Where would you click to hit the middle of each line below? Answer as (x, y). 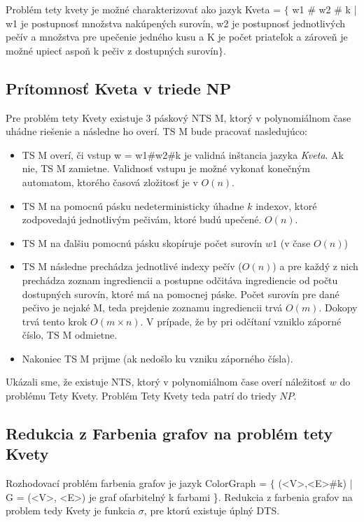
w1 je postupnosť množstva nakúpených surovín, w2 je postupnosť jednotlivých (176, 23)
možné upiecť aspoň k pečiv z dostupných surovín (112, 50)
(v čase (295, 242)
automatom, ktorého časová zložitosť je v (110, 182)
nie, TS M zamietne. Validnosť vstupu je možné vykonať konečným (166, 168)
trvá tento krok (55, 321)
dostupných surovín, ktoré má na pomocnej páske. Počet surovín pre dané (181, 294)
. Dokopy (338, 308)
